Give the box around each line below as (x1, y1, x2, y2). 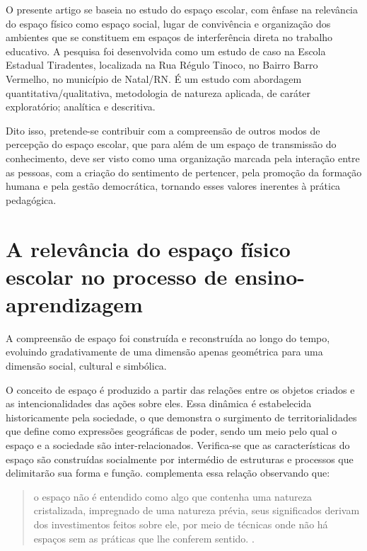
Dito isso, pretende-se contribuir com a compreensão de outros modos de (6, 123, 320, 137)
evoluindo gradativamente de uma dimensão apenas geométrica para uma (6, 344, 323, 359)
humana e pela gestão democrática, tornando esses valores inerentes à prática (6, 178, 341, 193)
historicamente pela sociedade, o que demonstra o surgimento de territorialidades (6, 409, 357, 424)
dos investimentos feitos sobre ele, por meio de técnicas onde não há (33, 516, 328, 531)
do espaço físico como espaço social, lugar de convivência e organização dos (6, 16, 331, 30)
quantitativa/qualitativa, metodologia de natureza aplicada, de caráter (6, 85, 311, 100)
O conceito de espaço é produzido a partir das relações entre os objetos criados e (6, 382, 355, 397)
